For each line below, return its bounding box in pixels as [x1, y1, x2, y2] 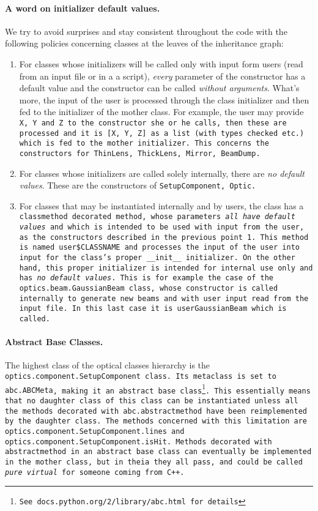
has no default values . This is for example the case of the [19, 274, 274, 283]
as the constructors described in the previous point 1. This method [19, 233, 309, 242]
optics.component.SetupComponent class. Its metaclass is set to [5, 372, 276, 381]
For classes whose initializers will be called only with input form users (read [19, 57, 303, 70]
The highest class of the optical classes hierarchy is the [5, 359, 210, 371]
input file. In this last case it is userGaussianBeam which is [19, 304, 287, 313]
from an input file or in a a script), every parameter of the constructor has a [19, 69, 306, 82]
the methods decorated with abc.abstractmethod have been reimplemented [5, 406, 307, 416]
